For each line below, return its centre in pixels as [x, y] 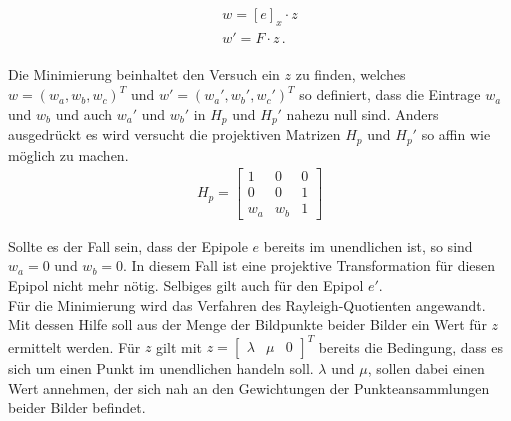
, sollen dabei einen [426, 368]
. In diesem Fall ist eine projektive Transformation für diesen [309, 265]
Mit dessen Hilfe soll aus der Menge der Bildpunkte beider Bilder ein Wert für [247, 324]
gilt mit [179, 346]
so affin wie [456, 134]
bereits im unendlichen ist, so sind [368, 245]
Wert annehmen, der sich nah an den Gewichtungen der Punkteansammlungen [249, 387]
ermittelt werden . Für [74, 346]
